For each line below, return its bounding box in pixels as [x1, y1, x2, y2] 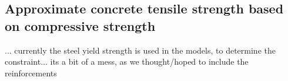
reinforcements [5, 66, 57, 79]
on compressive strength [5, 16, 156, 34]
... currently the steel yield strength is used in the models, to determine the [5, 44, 276, 56]
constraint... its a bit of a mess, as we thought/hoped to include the [5, 55, 249, 68]
